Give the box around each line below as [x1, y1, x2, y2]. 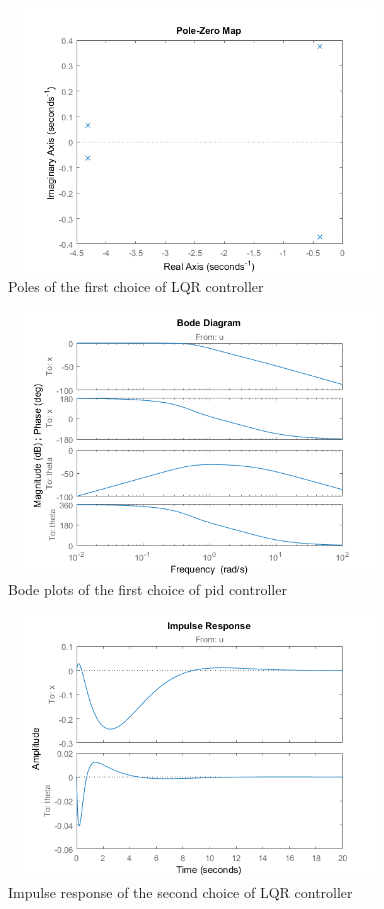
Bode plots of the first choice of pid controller [8, 578, 287, 599]
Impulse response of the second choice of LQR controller [8, 881, 353, 902]
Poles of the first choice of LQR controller [8, 276, 264, 297]
